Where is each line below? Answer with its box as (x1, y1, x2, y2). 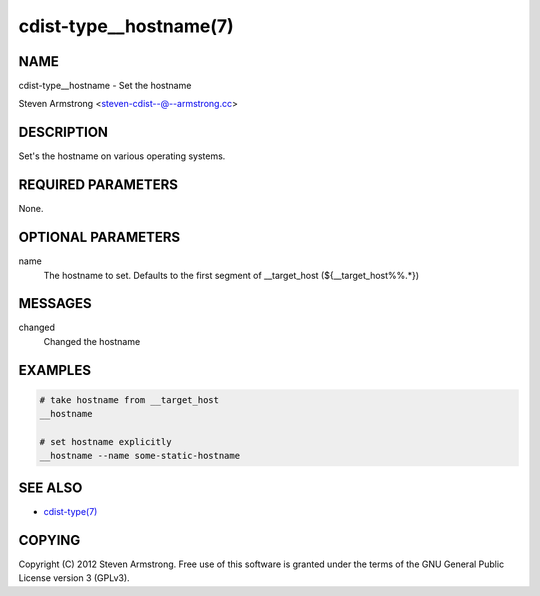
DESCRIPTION (18, 124, 109, 141)
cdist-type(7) (43, 505, 98, 517)
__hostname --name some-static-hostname (39, 450, 240, 462)
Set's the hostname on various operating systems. (18, 150, 226, 162)
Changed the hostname (43, 335, 141, 347)
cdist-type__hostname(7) (18, 15, 234, 37)
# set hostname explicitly (39, 436, 172, 448)
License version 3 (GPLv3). (18, 572, 130, 584)
